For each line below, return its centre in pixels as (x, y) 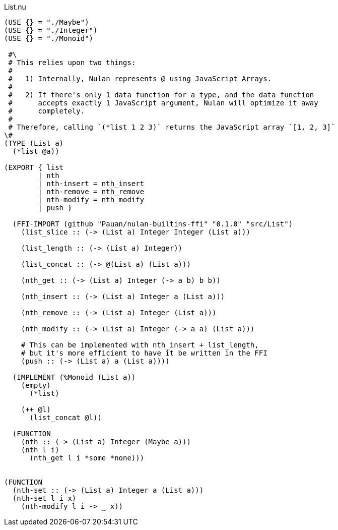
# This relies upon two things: (72, 63)
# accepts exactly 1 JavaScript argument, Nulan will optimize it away (163, 103)
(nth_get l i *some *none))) (87, 458)
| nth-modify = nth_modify (91, 200)
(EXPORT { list (34, 167)
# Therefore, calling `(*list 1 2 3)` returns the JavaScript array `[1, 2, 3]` (172, 127)
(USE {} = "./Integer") (51, 30)
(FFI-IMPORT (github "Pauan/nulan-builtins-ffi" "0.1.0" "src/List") (153, 224)
